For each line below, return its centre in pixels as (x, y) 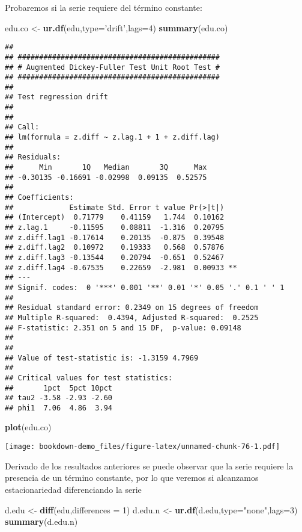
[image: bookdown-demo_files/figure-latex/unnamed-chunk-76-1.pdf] (143, 447)
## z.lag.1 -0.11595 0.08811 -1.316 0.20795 (115, 227)
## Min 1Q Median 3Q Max (106, 168)
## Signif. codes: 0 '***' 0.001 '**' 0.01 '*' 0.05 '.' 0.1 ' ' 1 (145, 287)
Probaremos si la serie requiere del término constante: (104, 7)
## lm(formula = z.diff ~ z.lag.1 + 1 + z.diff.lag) (112, 138)
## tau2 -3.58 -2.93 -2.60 (59, 398)
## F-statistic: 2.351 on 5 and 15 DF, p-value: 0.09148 (123, 328)
